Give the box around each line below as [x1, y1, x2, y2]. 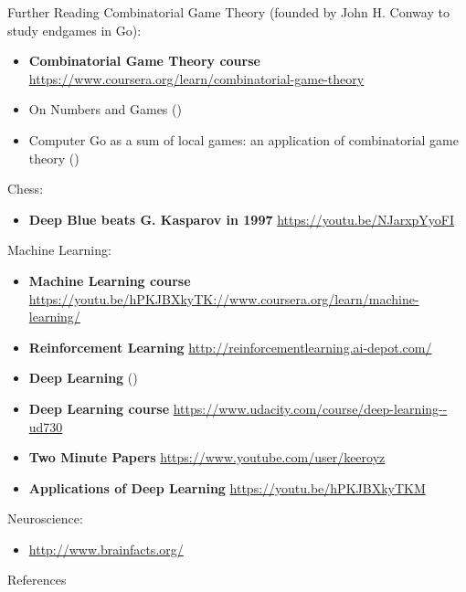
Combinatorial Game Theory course [28, 51, 260, 70]
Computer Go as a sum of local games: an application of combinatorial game [28, 130, 459, 149]
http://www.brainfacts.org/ [28, 539, 184, 558]
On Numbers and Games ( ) [28, 100, 182, 119]
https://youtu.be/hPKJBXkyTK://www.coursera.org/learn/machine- [28, 289, 419, 308]
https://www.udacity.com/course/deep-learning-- [173, 398, 448, 418]
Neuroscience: [7, 509, 83, 528]
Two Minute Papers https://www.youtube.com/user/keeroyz [28, 448, 386, 467]
